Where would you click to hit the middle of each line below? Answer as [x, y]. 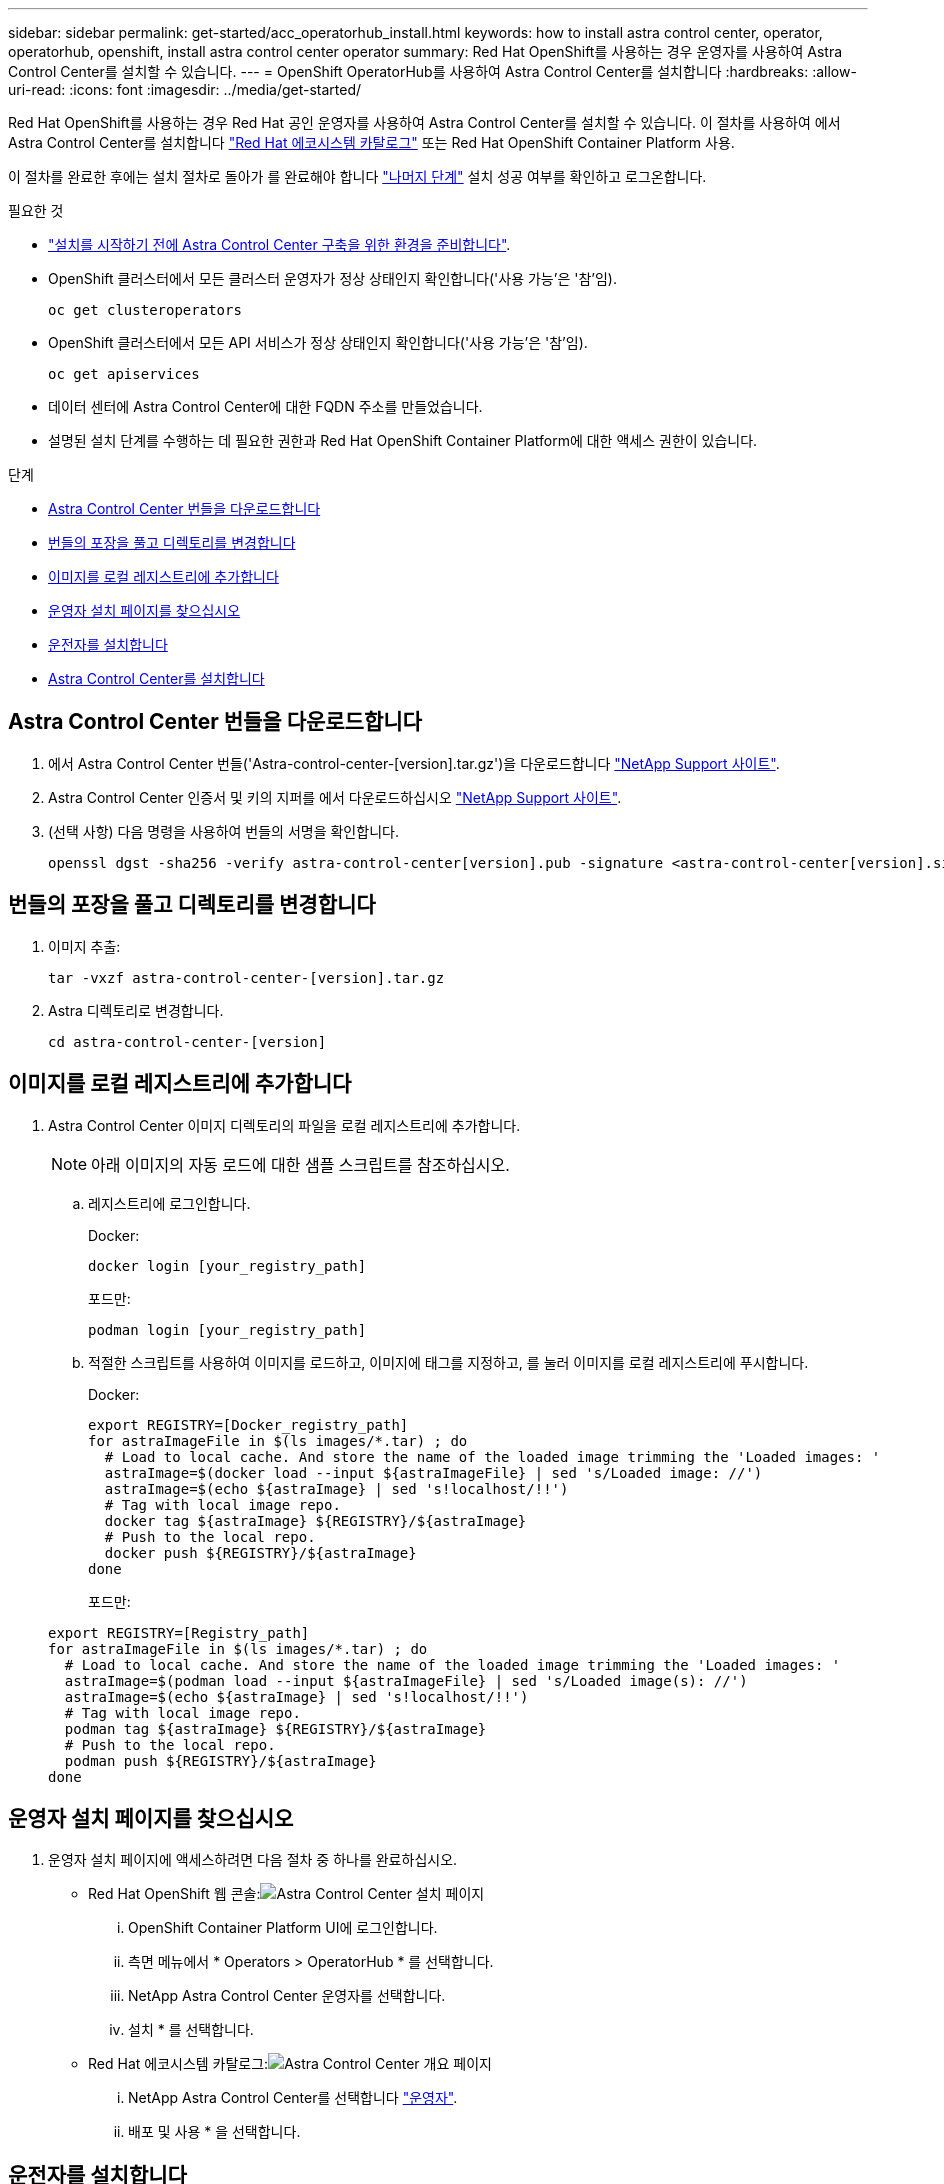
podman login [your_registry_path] [227, 1329]
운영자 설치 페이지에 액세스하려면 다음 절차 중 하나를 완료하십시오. [253, 1860]
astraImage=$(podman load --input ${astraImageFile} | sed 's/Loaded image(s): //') [406, 1680]
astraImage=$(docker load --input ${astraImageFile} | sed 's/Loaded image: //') [433, 1472]
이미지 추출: [84, 946]
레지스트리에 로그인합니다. [169, 1203]
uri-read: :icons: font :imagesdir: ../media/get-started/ [185, 89]
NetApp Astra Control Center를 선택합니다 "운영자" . [293, 2098]
